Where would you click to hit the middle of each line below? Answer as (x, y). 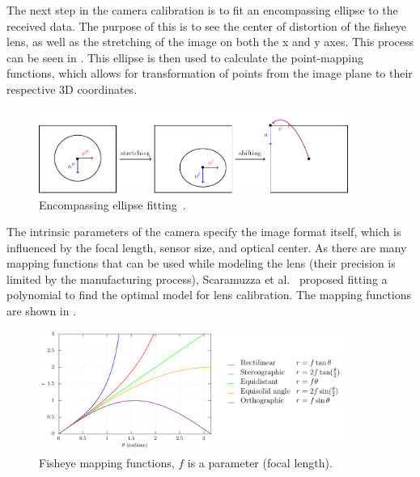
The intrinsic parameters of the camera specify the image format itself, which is (204, 232)
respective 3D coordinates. (72, 89)
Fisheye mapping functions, (107, 463)
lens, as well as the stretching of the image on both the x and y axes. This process (210, 42)
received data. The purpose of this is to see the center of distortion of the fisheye (207, 25)
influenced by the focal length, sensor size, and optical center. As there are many (207, 247)
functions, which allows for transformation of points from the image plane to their (210, 73)
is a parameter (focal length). (260, 463)
